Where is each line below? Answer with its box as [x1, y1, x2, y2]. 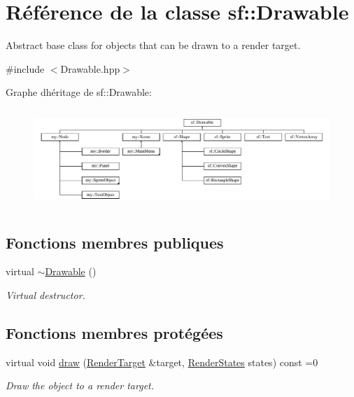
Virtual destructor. [6, 288, 85, 302]
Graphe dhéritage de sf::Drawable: [6, 85, 152, 99]
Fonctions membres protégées [6, 322, 223, 343]
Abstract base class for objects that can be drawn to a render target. [6, 38, 301, 53]
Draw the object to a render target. [6, 378, 155, 393]
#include [6, 61, 45, 76]
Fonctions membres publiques [6, 231, 224, 253]
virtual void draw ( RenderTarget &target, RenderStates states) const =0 [6, 354, 318, 369]
